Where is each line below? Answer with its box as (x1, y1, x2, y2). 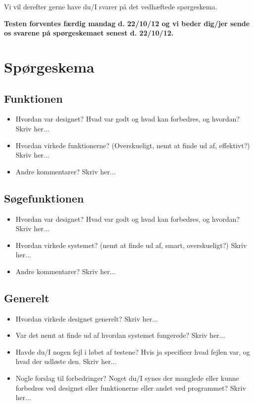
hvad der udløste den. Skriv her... (15, 356, 117, 366)
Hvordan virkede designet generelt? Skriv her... (15, 313, 158, 323)
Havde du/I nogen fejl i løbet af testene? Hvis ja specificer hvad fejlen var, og (15, 346, 250, 357)
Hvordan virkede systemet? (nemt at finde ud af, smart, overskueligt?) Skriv (15, 240, 247, 250)
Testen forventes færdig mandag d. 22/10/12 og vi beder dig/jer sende (4, 18, 250, 28)
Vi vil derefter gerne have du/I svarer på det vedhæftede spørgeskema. (4, 1, 217, 11)
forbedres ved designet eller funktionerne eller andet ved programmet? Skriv (15, 382, 246, 393)
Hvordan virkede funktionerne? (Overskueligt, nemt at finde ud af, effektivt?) (15, 140, 250, 150)
